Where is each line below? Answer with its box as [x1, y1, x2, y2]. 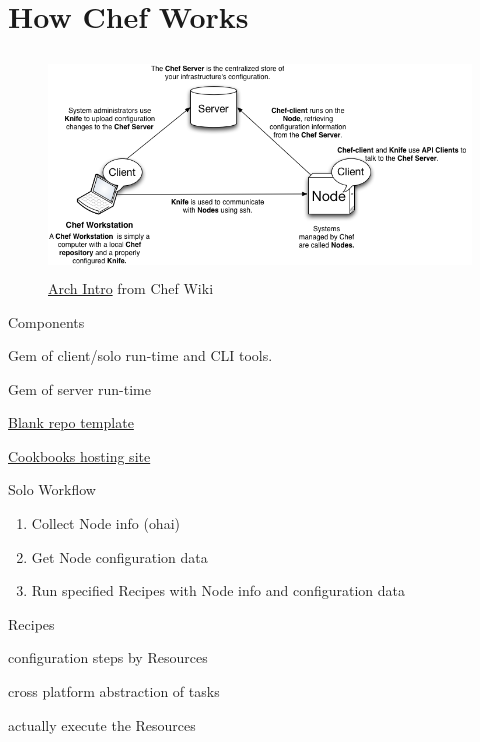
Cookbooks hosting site [8, 445, 151, 466]
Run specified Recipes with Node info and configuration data [31, 580, 406, 601]
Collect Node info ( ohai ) [31, 513, 181, 534]
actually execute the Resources [8, 714, 196, 735]
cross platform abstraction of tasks [8, 681, 220, 702]
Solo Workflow [8, 479, 96, 500]
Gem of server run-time [8, 378, 151, 399]
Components [8, 311, 85, 332]
